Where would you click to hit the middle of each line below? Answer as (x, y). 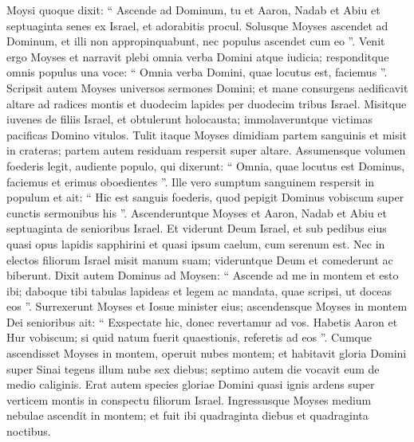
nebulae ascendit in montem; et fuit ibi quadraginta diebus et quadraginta (187, 415)
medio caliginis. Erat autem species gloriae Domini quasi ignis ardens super (191, 384)
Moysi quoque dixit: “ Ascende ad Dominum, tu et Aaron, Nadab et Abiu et (193, 10)
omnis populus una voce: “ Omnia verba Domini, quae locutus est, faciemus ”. (197, 72)
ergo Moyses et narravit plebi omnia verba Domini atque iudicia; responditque (198, 56)
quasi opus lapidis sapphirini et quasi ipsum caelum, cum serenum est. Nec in (196, 243)
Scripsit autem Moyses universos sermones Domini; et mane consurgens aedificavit (207, 87)
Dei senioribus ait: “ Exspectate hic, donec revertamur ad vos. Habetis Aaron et (202, 321)
